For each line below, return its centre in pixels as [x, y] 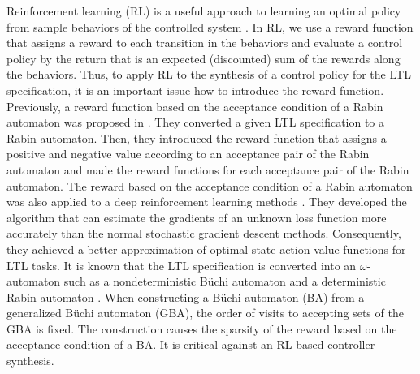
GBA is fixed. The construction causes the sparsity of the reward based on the [202, 328]
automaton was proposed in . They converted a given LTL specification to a [196, 122]
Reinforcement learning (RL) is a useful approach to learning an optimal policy [204, 11]
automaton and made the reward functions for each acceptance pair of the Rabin [208, 169]
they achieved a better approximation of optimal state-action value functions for [206, 249]
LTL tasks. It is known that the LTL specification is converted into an [182, 265]
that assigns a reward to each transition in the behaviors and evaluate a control [205, 43]
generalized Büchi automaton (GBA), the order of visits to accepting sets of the [205, 313]
